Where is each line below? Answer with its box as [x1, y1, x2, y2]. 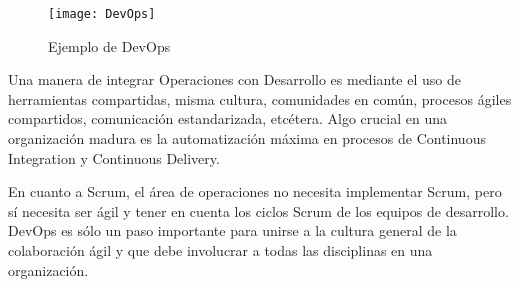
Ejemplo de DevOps [48, 35, 171, 56]
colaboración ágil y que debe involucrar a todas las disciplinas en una [8, 240, 433, 260]
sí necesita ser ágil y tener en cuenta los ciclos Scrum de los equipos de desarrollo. [8, 200, 509, 221]
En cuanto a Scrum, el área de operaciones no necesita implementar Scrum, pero [8, 181, 502, 202]
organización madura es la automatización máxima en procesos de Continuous [8, 128, 486, 149]
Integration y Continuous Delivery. [8, 147, 220, 168]
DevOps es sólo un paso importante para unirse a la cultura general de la [8, 220, 457, 241]
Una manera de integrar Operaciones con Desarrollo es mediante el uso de [8, 69, 461, 90]
